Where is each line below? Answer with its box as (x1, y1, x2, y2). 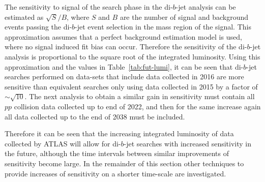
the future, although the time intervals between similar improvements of (5, 148, 229, 159)
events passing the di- (5, 21, 72, 32)
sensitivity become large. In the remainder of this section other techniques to (5, 158, 244, 168)
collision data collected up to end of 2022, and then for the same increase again (14, 101, 261, 111)
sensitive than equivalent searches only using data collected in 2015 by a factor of (5, 81, 258, 92)
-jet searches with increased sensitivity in (124, 138, 252, 148)
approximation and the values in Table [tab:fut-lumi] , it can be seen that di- (5, 61, 244, 72)
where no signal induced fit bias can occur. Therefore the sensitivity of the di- (5, 41, 247, 52)
